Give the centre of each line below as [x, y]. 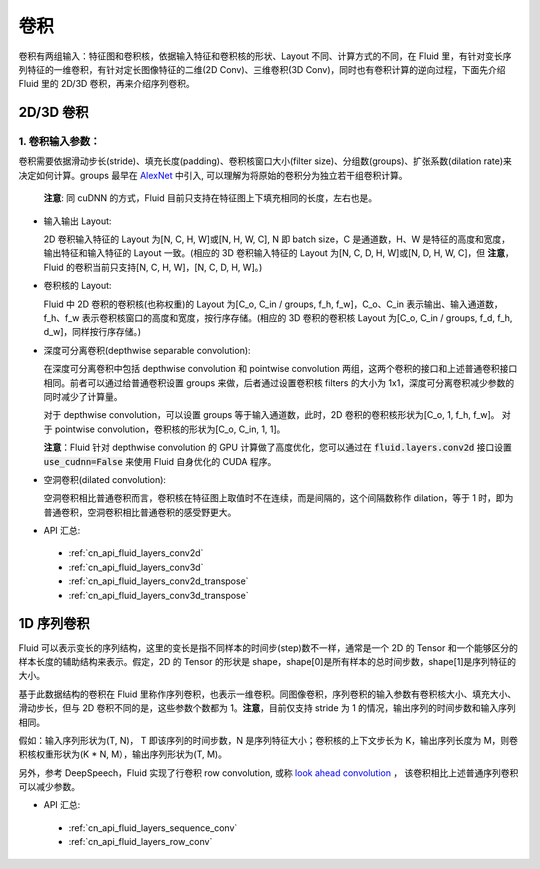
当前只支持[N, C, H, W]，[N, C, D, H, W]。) [177, 267]
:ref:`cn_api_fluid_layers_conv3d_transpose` [158, 595]
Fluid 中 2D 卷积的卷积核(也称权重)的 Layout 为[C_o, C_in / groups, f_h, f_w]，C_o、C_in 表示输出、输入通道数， [273, 304]
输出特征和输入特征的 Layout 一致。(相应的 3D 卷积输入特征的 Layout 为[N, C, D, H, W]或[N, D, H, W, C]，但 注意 [274, 253]
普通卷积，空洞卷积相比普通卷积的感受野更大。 [140, 512]
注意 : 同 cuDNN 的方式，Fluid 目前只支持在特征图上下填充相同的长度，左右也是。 [210, 198]
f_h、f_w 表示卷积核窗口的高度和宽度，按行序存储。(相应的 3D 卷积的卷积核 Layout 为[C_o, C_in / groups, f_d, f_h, [278, 318]
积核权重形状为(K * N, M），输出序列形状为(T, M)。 [122, 754]
